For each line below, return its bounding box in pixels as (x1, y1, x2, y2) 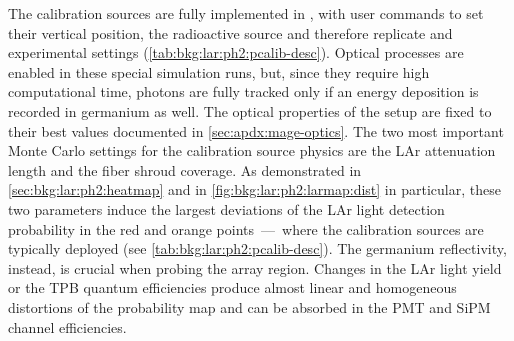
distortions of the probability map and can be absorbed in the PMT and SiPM (8, 296, 491, 317)
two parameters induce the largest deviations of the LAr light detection (8, 198, 445, 219)
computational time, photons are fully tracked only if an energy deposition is (8, 81, 479, 102)
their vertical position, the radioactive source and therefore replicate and (8, 22, 453, 43)
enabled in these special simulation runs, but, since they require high (8, 61, 430, 82)
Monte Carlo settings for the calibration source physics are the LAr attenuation (8, 140, 496, 161)
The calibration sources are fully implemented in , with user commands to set (8, 3, 484, 23)
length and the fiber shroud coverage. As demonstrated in (8, 159, 362, 180)
